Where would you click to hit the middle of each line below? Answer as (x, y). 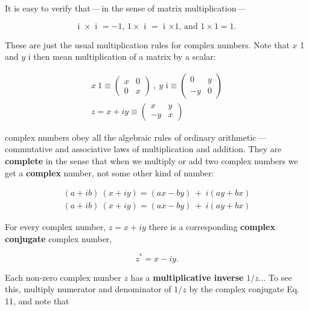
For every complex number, (56, 227)
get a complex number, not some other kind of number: (110, 172)
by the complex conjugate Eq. (244, 289)
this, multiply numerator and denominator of (88, 289)
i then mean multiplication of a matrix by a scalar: (122, 56)
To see (280, 277)
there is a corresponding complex (212, 227)
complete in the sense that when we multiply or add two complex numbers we (151, 161)
